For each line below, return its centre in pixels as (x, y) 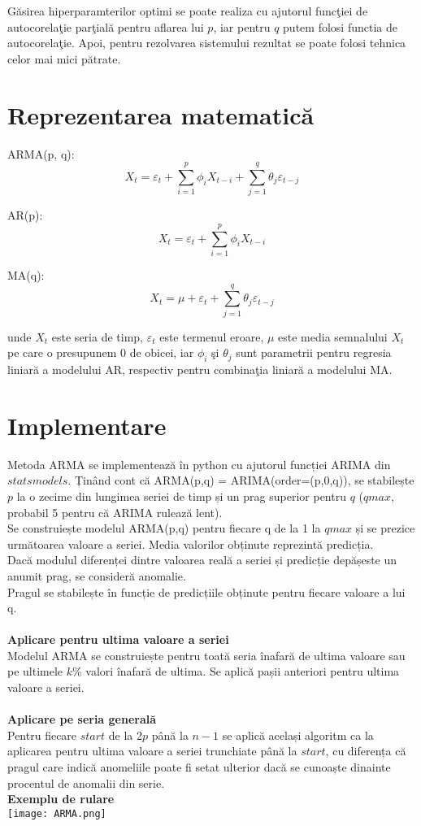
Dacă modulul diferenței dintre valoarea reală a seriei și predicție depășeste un (202, 560)
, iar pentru (242, 26)
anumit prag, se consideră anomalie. (97, 575)
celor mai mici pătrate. (64, 58)
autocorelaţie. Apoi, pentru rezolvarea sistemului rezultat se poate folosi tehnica (207, 43)
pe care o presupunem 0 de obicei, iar (101, 352)
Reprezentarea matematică (161, 114)
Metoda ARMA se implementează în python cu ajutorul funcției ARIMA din (199, 464)
